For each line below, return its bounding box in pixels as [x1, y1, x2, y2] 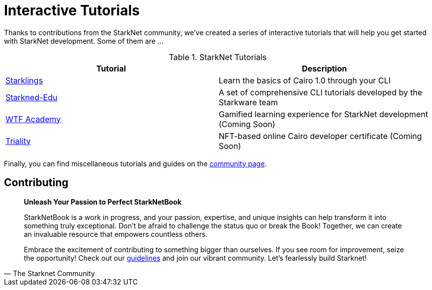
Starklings [5, 75, 43, 85]
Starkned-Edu [5, 92, 58, 102]
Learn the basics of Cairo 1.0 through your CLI [219, 75, 391, 85]
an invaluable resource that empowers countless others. [24, 229, 208, 238]
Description [302, 63, 347, 73]
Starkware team [219, 97, 278, 107]
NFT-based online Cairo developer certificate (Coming [219, 131, 422, 141]
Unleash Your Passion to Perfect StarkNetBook [24, 197, 182, 206]
